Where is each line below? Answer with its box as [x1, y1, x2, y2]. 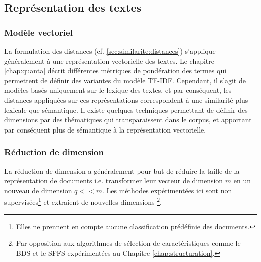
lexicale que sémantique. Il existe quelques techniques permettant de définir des [4, 104, 248, 115]
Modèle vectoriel [4, 26, 73, 38]
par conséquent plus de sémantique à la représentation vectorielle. [4, 124, 206, 135]
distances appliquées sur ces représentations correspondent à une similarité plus [4, 94, 248, 105]
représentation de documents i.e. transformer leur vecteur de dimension [4, 175, 223, 186]
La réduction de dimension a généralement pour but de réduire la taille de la [4, 165, 240, 176]
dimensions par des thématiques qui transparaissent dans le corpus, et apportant [4, 114, 252, 125]
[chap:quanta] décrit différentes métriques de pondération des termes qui [4, 65, 227, 76]
